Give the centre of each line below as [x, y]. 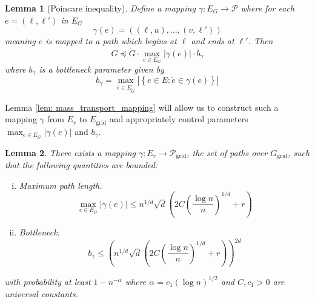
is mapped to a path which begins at [111, 41]
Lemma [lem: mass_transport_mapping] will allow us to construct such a [142, 107]
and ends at [213, 41]
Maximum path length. [61, 185]
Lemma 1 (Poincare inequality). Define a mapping [100, 8]
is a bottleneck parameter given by [101, 69]
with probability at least [48, 281]
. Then [260, 41]
